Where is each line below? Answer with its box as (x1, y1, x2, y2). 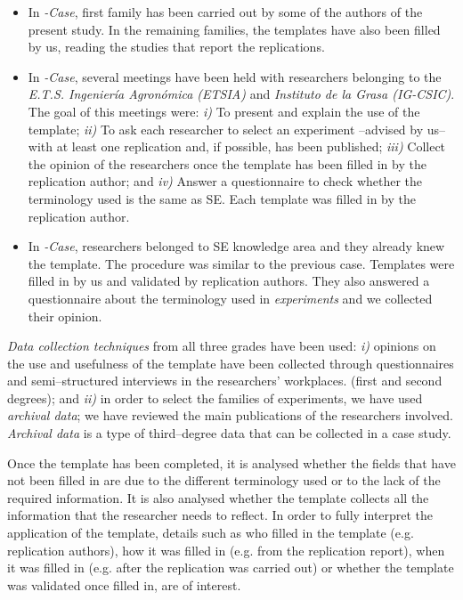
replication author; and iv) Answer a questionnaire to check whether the (28, 172, 423, 191)
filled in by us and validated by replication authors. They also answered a (28, 272, 430, 290)
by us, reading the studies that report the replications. (28, 37, 325, 56)
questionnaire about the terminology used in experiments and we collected (28, 288, 433, 307)
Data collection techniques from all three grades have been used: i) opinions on (7, 336, 436, 355)
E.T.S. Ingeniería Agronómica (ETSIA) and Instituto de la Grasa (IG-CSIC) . (28, 85, 455, 103)
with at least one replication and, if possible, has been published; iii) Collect (28, 137, 446, 156)
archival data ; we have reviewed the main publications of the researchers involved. (7, 406, 453, 425)
